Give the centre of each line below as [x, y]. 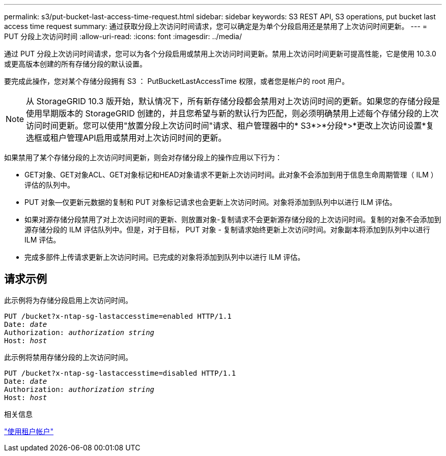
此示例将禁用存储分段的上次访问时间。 [68, 357]
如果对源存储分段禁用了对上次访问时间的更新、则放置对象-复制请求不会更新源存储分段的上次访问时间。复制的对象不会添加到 [233, 219]
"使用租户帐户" [29, 431]
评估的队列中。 [49, 185]
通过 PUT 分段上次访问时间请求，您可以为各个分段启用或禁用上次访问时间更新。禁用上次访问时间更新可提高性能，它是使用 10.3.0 [220, 54]
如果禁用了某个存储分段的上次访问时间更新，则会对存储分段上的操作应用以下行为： [143, 157]
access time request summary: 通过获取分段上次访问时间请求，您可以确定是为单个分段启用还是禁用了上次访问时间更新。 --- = [216, 26]
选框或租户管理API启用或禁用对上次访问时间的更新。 [126, 138]
